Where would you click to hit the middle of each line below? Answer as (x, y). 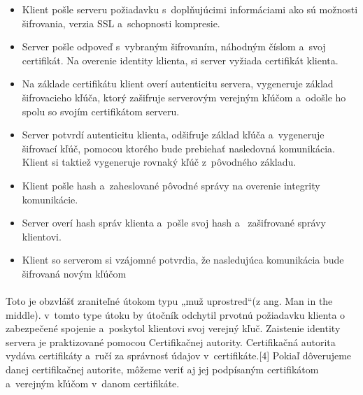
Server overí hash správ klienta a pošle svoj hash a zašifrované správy (174, 223)
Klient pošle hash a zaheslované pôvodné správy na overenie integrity (171, 185)
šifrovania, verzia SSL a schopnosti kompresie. (121, 23)
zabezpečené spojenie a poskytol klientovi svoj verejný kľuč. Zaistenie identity (173, 328)
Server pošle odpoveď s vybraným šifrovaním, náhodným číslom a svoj (174, 46)
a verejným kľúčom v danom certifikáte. (93, 383)
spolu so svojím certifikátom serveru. (101, 111)
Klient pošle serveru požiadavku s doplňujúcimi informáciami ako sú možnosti (190, 9)
